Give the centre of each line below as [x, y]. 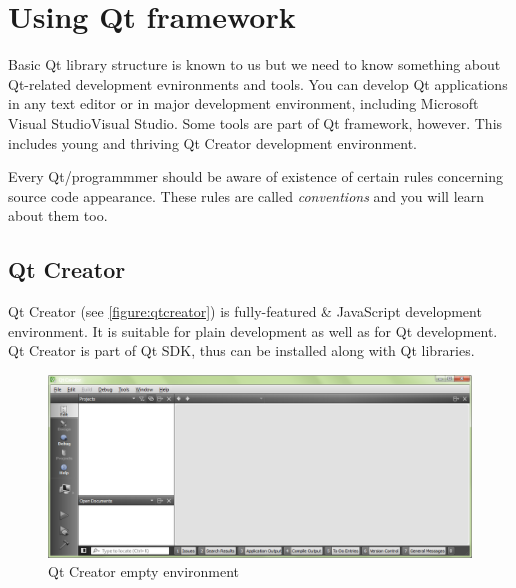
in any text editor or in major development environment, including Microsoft [243, 103]
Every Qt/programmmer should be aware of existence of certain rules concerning [255, 176]
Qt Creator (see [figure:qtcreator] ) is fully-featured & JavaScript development [245, 311]
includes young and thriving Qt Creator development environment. [212, 142]
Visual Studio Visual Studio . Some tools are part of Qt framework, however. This [255, 122]
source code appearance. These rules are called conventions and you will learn [246, 195]
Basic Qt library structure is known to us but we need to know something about [254, 64]
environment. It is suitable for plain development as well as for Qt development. [253, 330]
